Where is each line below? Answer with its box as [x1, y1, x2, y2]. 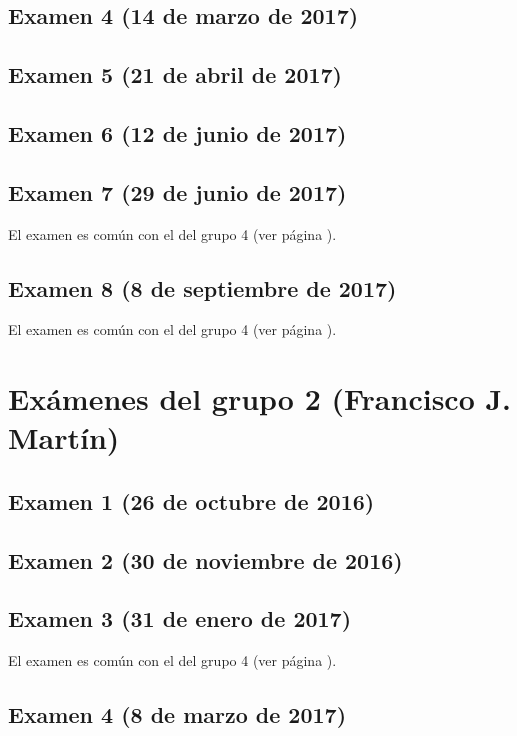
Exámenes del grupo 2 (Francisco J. [8, 378, 512, 419]
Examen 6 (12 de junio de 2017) [8, 117, 347, 148]
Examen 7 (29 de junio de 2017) [8, 176, 347, 207]
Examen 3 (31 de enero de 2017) [8, 603, 352, 634]
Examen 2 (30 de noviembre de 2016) [8, 544, 403, 575]
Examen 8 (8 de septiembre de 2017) [8, 272, 397, 303]
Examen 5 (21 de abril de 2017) [8, 59, 343, 90]
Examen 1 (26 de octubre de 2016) [8, 485, 375, 516]
